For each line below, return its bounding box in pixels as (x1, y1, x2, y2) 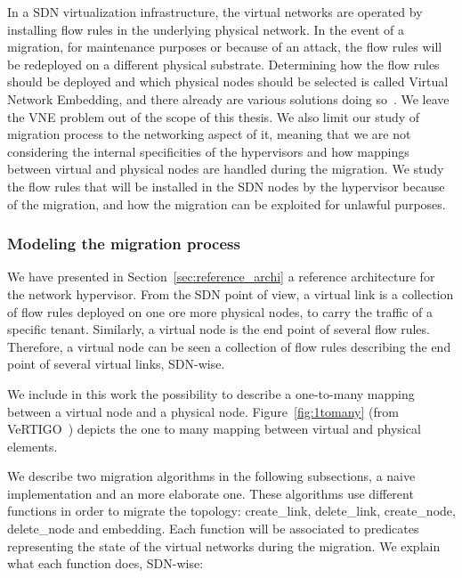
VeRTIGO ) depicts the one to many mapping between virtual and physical (7, 419, 421, 438)
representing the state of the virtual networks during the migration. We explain (7, 536, 441, 555)
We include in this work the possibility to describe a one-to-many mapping (7, 384, 415, 403)
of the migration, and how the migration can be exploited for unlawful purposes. (7, 194, 446, 213)
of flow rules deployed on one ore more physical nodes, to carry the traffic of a (7, 302, 433, 321)
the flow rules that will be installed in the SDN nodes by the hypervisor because (7, 176, 445, 195)
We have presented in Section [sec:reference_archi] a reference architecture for (7, 267, 435, 286)
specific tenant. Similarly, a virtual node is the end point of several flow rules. (7, 320, 430, 338)
